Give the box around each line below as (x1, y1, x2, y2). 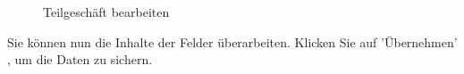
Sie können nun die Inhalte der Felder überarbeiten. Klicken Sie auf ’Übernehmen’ (7, 32, 458, 51)
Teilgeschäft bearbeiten (43, 3, 170, 21)
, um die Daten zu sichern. (7, 50, 153, 69)
